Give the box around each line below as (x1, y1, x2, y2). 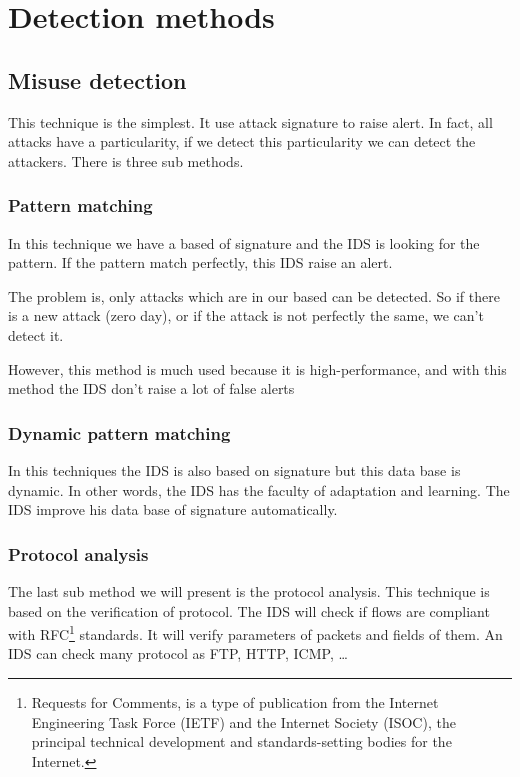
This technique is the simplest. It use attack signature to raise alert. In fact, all (8, 111, 493, 132)
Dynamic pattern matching (8, 420, 231, 445)
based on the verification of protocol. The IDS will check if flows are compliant (8, 600, 490, 621)
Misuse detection (8, 64, 187, 95)
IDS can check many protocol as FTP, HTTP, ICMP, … (8, 643, 348, 664)
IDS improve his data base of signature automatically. (8, 499, 338, 520)
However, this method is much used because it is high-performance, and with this (8, 358, 507, 379)
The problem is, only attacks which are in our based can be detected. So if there (8, 285, 500, 306)
